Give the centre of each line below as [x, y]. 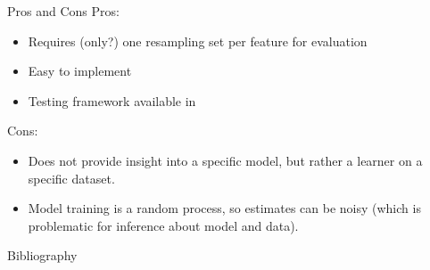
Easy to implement [80, 71]
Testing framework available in [112, 100]
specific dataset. [71, 178]
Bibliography [42, 255]
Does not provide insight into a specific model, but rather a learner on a [225, 160]
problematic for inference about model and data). [163, 225]
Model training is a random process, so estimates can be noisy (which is [224, 208]
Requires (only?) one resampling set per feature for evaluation [198, 41]
